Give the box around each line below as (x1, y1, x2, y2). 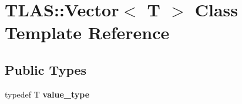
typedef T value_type (5, 88, 90, 100)
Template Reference (5, 20, 170, 44)
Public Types (5, 60, 87, 78)
